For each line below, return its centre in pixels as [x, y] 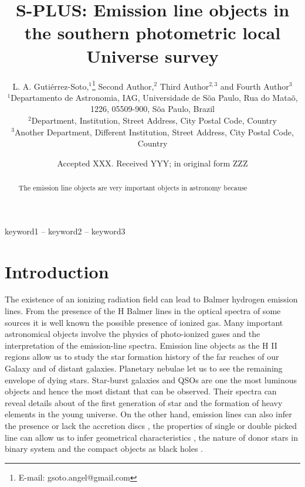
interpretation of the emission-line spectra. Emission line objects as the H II [141, 345]
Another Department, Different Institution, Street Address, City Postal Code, [154, 132]
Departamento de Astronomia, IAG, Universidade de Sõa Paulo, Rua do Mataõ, [154, 97]
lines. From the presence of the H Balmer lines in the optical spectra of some [143, 311]
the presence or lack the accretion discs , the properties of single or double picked [151, 426]
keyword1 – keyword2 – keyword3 [65, 231]
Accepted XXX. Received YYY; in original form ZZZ [152, 163]
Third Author [184, 86]
